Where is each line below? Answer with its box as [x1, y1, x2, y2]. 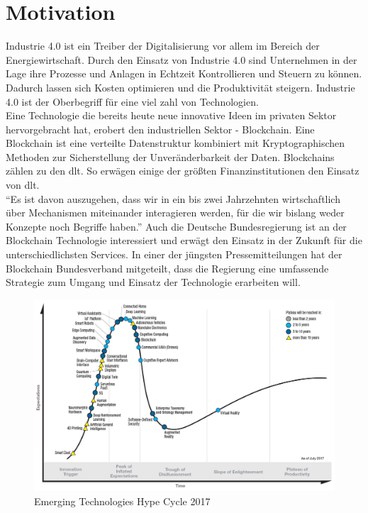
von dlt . [6, 177, 40, 192]
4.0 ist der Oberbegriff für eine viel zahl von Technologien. [6, 94, 259, 109]
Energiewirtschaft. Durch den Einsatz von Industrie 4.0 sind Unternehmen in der [6, 52, 357, 67]
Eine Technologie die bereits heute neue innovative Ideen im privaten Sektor [6, 108, 337, 123]
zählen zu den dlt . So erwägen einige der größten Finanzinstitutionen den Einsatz [6, 163, 359, 178]
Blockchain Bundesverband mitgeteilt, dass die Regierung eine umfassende [6, 260, 329, 275]
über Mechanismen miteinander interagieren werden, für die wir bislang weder [6, 205, 345, 220]
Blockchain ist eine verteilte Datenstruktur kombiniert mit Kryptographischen [6, 136, 345, 150]
